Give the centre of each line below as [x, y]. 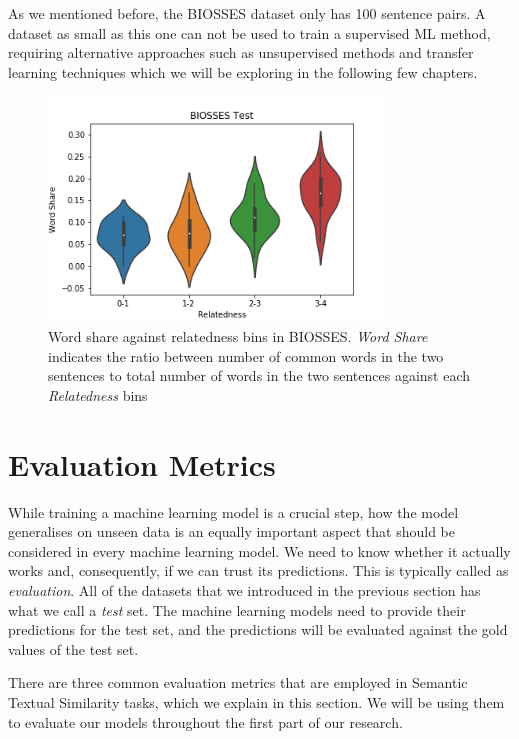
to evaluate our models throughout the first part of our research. [205, 721]
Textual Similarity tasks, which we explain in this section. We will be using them [256, 701]
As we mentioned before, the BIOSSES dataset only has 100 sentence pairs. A [247, 13]
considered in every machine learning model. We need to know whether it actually [259, 550]
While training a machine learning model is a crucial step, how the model [233, 511]
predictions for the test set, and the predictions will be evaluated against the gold [258, 629]
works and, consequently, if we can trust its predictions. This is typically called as [258, 570]
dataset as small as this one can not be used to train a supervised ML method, [249, 32]
